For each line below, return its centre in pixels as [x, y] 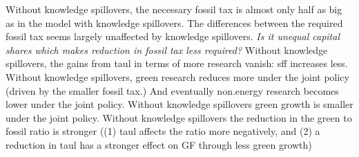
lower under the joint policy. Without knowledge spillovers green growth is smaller [179, 104]
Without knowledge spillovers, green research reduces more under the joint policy [177, 76]
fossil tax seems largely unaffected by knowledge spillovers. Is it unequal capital [173, 36]
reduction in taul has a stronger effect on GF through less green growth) [159, 144]
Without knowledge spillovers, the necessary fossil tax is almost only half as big [174, 9]
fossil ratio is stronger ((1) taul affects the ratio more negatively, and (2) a [163, 131]
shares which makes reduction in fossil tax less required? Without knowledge [167, 49]
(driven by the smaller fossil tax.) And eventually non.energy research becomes [172, 90]
